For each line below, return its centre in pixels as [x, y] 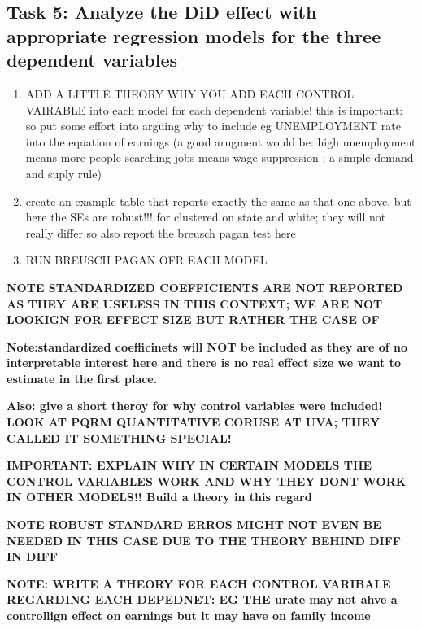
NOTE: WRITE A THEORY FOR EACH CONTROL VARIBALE [199, 583]
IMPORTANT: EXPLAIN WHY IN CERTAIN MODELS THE [189, 465]
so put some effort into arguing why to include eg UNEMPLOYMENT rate [213, 126]
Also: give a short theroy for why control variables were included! [195, 406]
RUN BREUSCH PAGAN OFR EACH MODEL [146, 260]
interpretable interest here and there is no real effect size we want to [204, 363]
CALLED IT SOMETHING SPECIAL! [119, 437]
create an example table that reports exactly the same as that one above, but [218, 201]
